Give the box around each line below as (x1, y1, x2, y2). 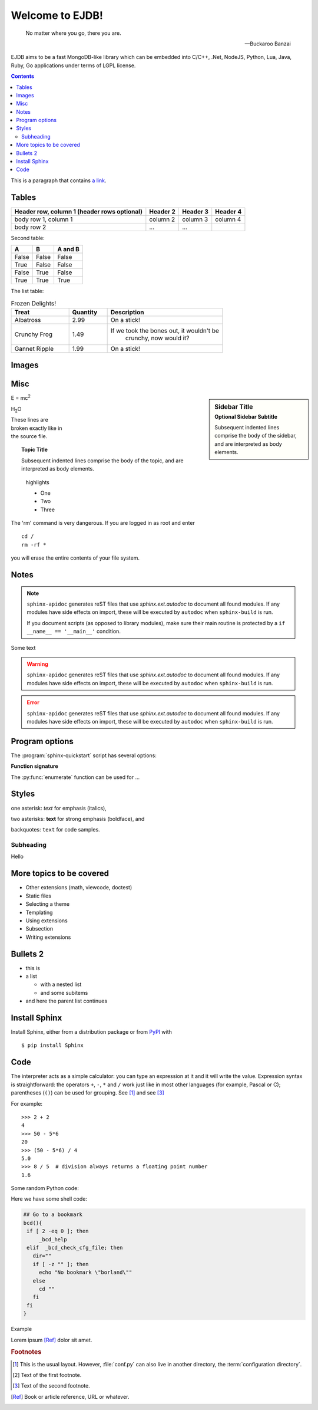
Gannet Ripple (14, 344, 54, 353)
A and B (57, 245, 79, 254)
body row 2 (14, 223, 47, 231)
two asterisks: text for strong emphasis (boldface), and (11, 815, 145, 822)
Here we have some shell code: (11, 1195, 88, 1202)
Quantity (72, 308, 98, 316)
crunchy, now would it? (125, 334, 190, 342)
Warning (26, 660, 48, 668)
